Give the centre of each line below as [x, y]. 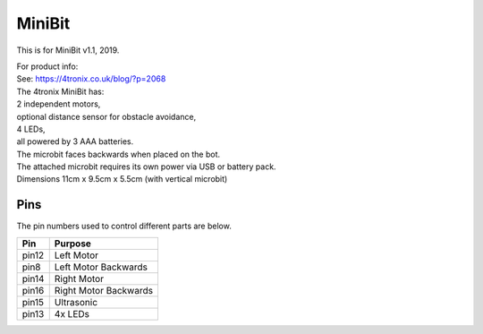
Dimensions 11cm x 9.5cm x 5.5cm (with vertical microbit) [122, 179]
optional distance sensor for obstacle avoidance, [106, 116]
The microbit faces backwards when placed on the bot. [119, 154]
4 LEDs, [31, 129]
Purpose [72, 244]
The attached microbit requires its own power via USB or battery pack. [146, 167]
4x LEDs [72, 313]
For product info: [47, 66]
